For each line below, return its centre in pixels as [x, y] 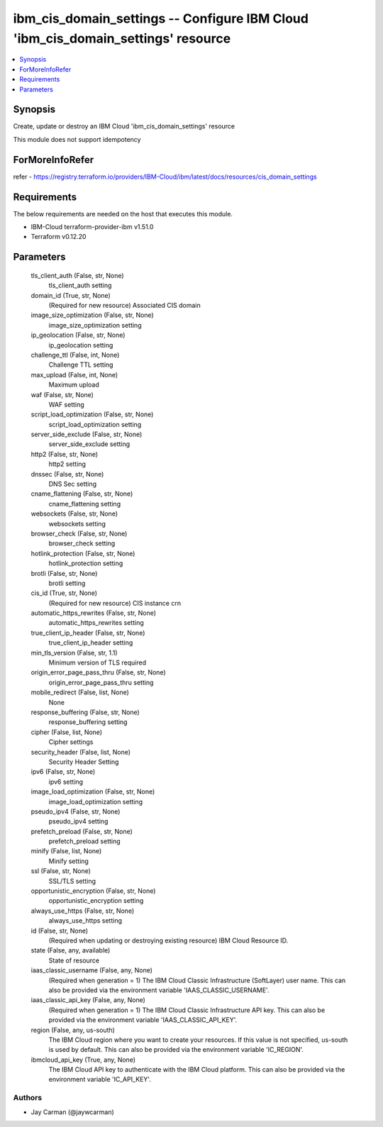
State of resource [74, 960]
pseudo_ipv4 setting [78, 821]
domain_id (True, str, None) [71, 295]
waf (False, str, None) [62, 394]
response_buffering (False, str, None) [85, 712]
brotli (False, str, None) [64, 573]
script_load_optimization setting [95, 424]
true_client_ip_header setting [91, 643]
